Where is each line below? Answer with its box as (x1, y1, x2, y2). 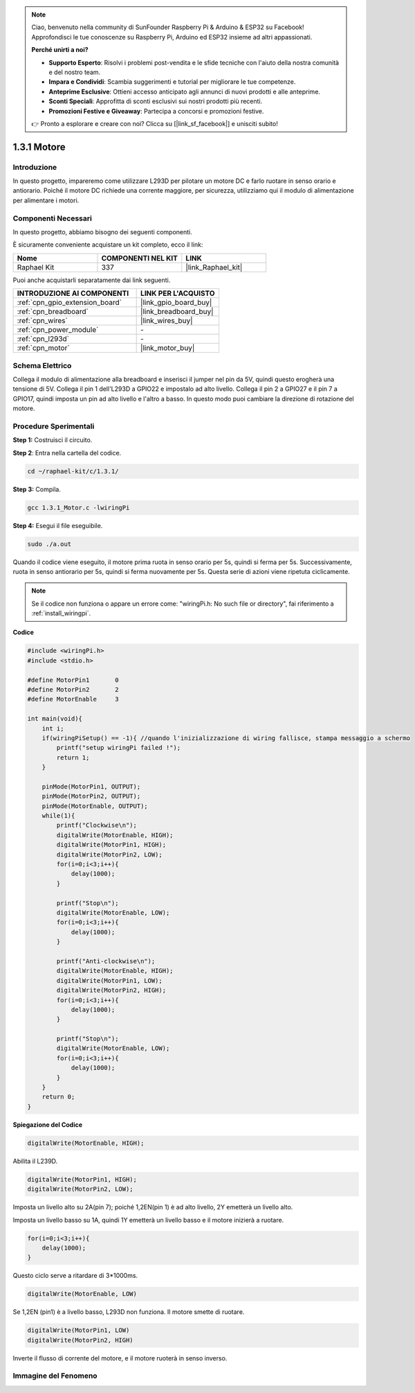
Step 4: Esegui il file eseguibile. (12, 521, 103, 529)
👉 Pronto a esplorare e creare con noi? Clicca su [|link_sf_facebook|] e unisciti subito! (31, 119, 278, 128)
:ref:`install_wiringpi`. (31, 609, 91, 617)
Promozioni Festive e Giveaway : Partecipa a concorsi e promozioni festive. (48, 107, 264, 115)
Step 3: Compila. (12, 485, 62, 493)
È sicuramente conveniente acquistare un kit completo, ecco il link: (12, 240, 203, 249)
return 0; (41, 1093, 75, 1101)
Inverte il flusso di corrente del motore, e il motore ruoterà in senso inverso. (12, 1353, 228, 1362)
